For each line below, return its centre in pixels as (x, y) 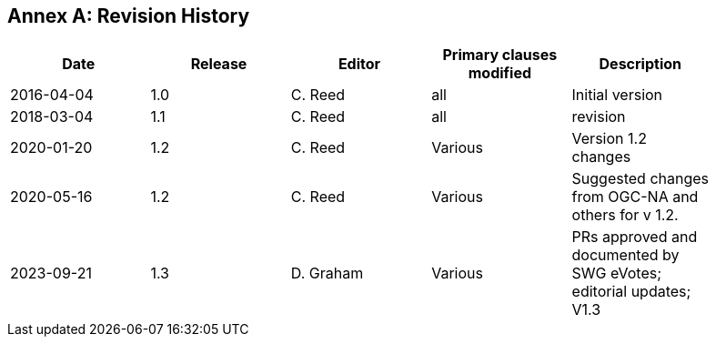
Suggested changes (640, 179)
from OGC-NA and (635, 197)
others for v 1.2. (625, 215)
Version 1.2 (609, 139)
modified (500, 73)
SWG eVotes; (617, 273)
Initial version (617, 95)
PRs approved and (635, 237)
